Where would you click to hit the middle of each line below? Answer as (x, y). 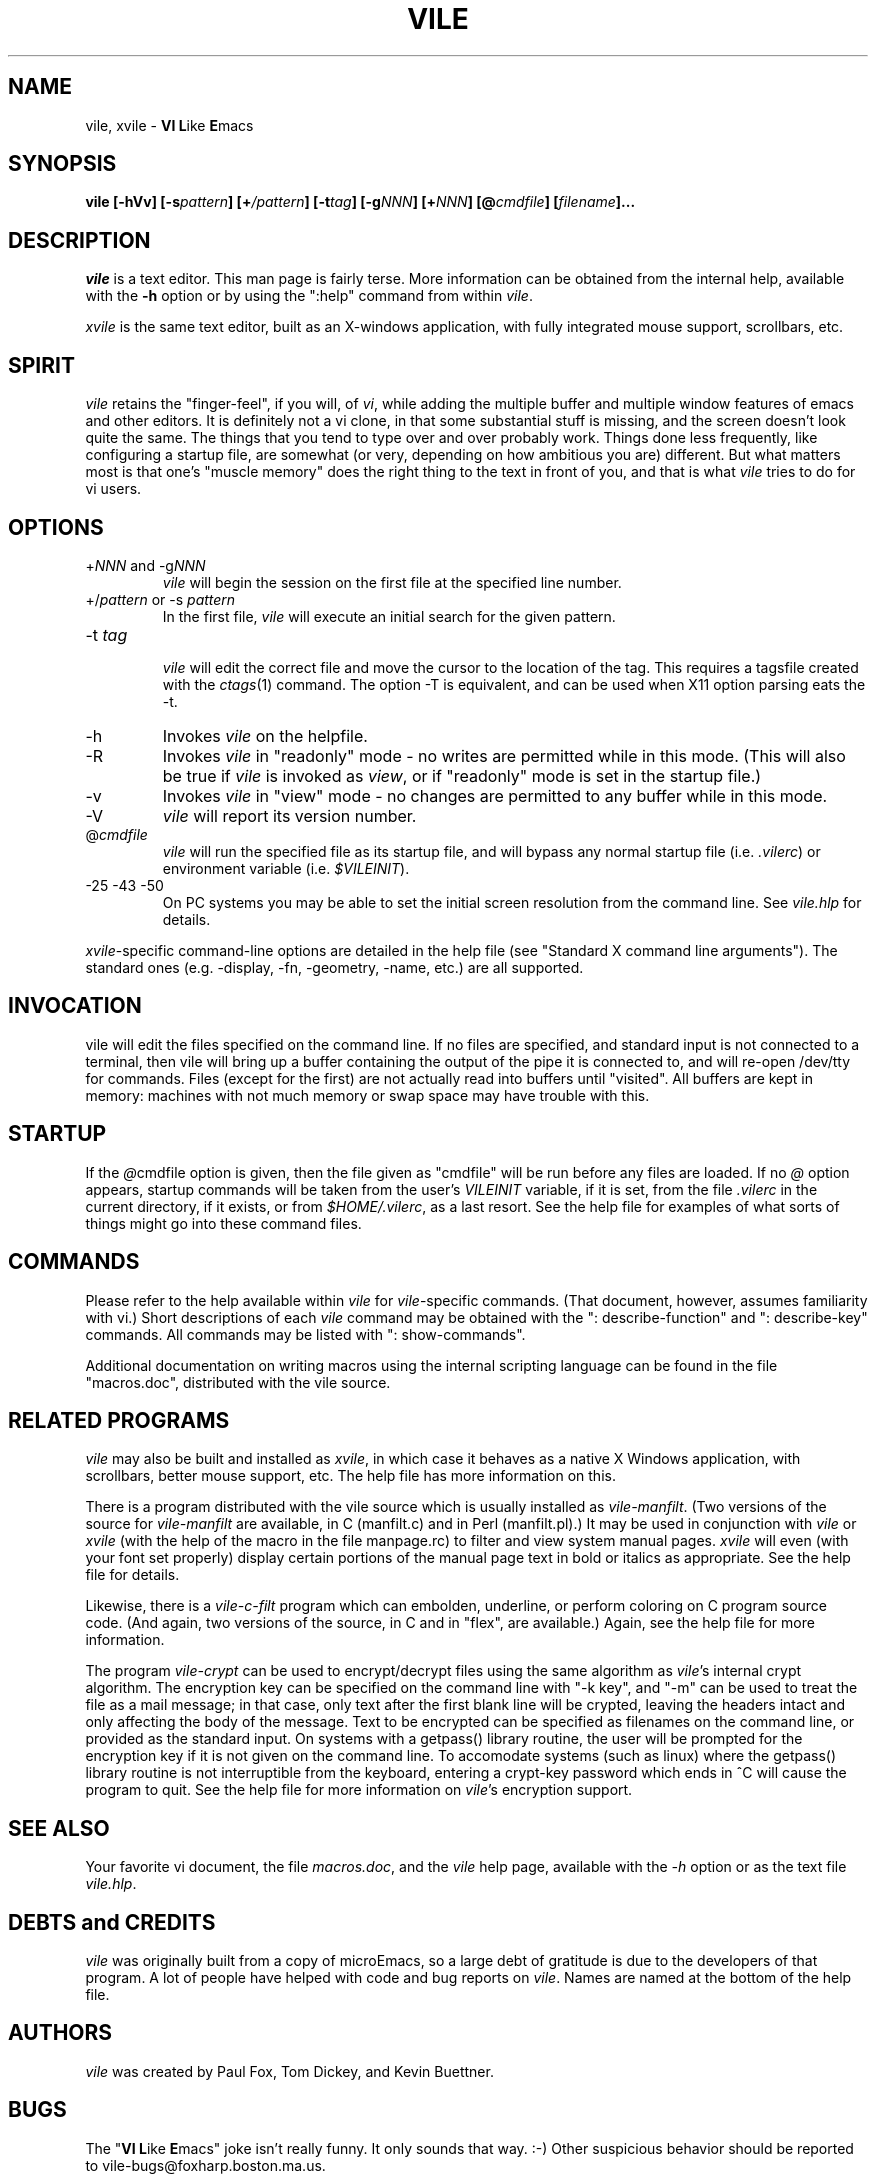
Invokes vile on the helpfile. (265, 735)
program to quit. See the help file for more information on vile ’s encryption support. (359, 1790)
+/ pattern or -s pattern (160, 599)
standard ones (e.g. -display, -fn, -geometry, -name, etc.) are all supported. (334, 967)
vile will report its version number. (289, 815)
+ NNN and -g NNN (145, 565)
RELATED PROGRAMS (119, 1420)
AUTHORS (60, 2033)
